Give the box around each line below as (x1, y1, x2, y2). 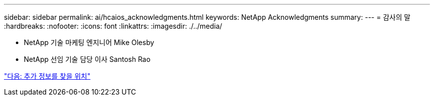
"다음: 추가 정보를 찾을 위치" (4, 72, 91, 80)
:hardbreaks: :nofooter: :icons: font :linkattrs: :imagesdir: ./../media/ (4, 22, 222, 30)
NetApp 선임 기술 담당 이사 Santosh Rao (24, 55, 151, 63)
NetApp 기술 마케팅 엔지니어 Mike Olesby (24, 38, 155, 47)
